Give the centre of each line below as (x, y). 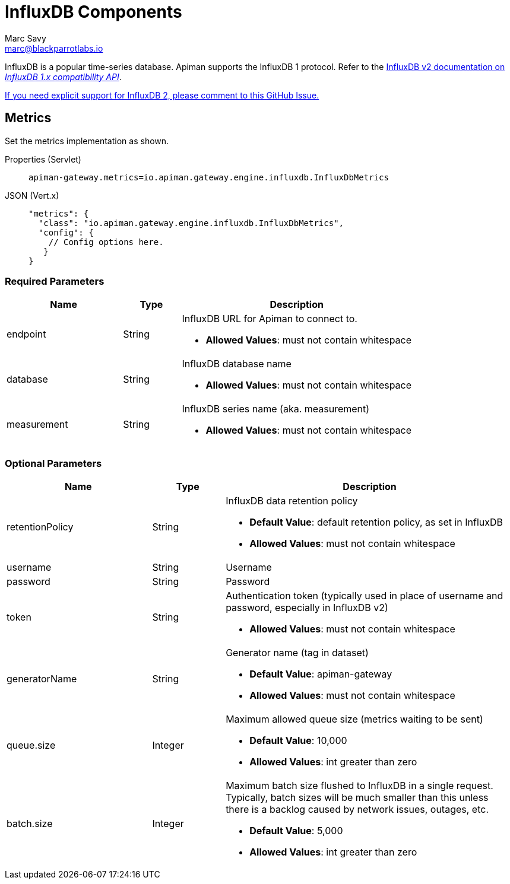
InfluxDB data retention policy (292, 501)
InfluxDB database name (237, 364)
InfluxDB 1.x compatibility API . (63, 77)
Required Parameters (55, 281)
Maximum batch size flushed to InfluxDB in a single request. (359, 786)
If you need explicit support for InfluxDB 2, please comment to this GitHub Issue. (162, 95)
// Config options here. (106, 242)
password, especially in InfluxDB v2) (307, 608)
